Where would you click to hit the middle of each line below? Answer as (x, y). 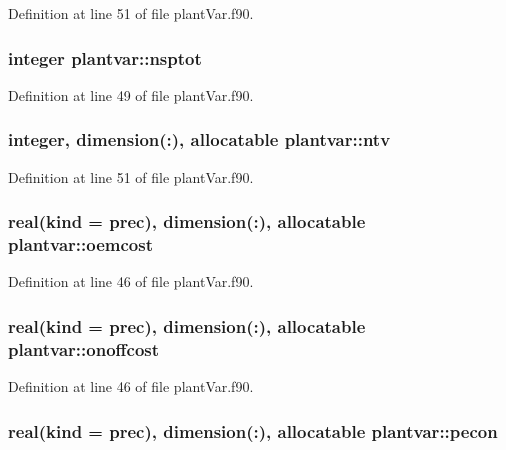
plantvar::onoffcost (84, 348)
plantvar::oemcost (81, 244)
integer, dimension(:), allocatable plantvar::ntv (199, 139)
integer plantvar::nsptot (105, 57)
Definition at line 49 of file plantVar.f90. (131, 94)
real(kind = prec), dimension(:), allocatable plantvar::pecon (253, 430)
